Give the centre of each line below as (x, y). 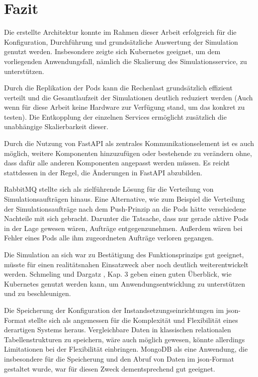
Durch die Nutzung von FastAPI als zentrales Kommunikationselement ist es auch (129, 143)
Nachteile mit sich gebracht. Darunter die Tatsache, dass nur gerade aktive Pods (126, 218)
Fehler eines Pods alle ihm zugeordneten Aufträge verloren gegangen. (109, 238)
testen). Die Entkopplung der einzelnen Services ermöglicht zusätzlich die (115, 116)
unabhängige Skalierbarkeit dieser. (56, 126)
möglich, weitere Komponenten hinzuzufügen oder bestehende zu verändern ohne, (128, 153)
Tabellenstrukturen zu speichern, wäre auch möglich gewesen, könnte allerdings (125, 339)
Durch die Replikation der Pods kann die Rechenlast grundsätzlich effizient (118, 88)
